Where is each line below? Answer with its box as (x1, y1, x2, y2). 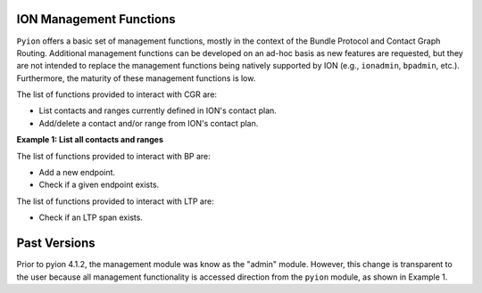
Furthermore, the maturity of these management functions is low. (16, 72, 256, 84)
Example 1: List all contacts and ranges (16, 134, 164, 145)
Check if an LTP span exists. (38, 212, 143, 223)
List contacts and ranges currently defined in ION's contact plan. (38, 105, 277, 116)
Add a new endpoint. (38, 167, 116, 178)
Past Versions (16, 236, 96, 251)
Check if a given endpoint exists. (38, 179, 160, 191)
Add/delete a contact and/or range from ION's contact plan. (38, 118, 259, 128)
